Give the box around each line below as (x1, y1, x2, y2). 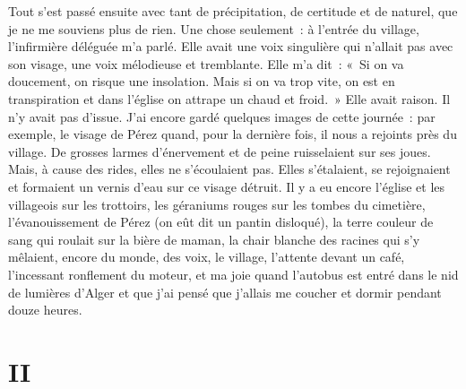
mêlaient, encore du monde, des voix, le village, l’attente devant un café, (8, 247, 405, 266)
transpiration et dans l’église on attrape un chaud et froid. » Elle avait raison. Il (8, 89, 451, 108)
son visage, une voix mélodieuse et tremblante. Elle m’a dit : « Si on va (8, 54, 404, 73)
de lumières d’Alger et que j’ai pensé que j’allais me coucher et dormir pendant (8, 282, 442, 301)
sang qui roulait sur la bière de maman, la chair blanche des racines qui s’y (8, 229, 420, 248)
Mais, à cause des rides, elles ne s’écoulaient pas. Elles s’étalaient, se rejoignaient (8, 160, 451, 178)
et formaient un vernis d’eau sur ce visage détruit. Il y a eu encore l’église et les (8, 177, 445, 195)
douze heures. (8, 300, 82, 319)
